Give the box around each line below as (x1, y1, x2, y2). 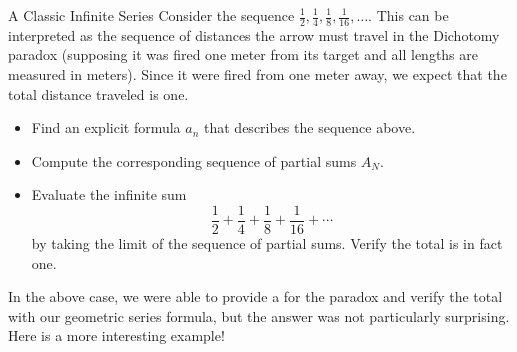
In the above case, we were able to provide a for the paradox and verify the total (8, 286, 503, 307)
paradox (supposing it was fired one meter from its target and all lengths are (8, 44, 479, 65)
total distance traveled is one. (8, 83, 189, 104)
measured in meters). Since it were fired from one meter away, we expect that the (8, 64, 507, 85)
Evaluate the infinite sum (31, 184, 187, 205)
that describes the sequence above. (204, 117, 416, 138)
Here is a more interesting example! (8, 325, 225, 346)
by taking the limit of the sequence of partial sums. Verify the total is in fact (31, 233, 503, 254)
